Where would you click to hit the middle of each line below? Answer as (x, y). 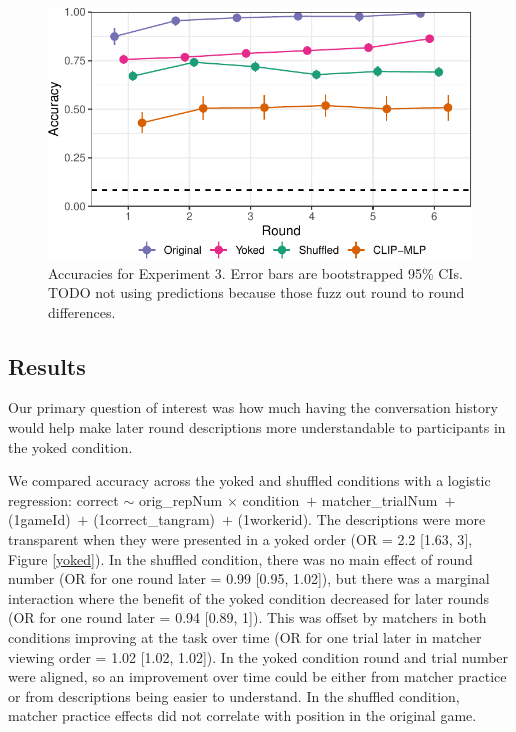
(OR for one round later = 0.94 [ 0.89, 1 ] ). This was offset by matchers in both (247, 617)
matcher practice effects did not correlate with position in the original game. (242, 715)
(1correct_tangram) (154, 519)
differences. (82, 311)
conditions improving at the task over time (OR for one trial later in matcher (245, 637)
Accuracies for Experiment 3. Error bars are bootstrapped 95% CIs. (255, 272)
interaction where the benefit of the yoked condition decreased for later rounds (249, 597)
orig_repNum (180, 499)
